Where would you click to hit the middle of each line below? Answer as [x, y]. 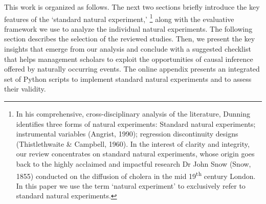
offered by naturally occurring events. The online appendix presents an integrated [132, 69]
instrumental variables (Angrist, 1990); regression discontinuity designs [127, 134]
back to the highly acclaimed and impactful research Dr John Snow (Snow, [134, 163]
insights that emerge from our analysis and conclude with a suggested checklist [128, 49]
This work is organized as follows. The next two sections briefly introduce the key [132, 7]
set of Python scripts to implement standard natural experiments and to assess [128, 78]
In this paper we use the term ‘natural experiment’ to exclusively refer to [131, 185]
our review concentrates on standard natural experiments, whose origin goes [135, 154]
